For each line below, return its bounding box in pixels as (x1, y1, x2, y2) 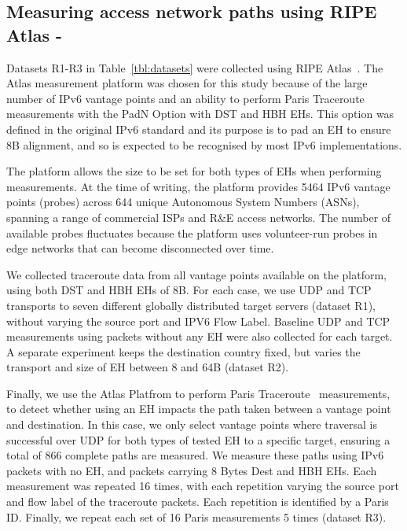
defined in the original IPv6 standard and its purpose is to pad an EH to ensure (6, 120, 391, 137)
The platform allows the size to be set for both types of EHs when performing (6, 163, 382, 179)
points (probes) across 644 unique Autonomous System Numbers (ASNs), (6, 194, 360, 210)
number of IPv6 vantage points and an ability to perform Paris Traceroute (6, 90, 365, 106)
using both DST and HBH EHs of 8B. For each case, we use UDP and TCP (6, 282, 372, 298)
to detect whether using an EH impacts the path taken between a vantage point (6, 400, 391, 417)
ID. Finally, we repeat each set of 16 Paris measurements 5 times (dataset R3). (6, 508, 387, 525)
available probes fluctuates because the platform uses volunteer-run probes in (6, 224, 378, 241)
